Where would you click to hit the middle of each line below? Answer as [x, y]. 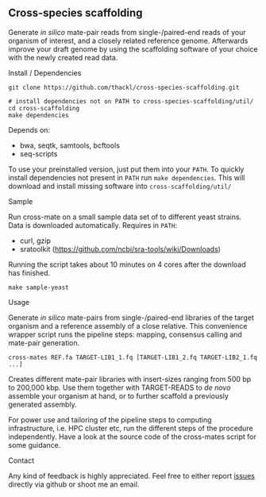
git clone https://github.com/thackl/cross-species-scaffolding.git [124, 87]
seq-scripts [39, 153]
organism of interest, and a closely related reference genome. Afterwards [128, 40]
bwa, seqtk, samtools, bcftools [70, 145]
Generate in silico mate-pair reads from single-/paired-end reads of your [127, 32]
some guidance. [35, 445]
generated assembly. [42, 404]
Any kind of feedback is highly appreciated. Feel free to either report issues [132, 476]
